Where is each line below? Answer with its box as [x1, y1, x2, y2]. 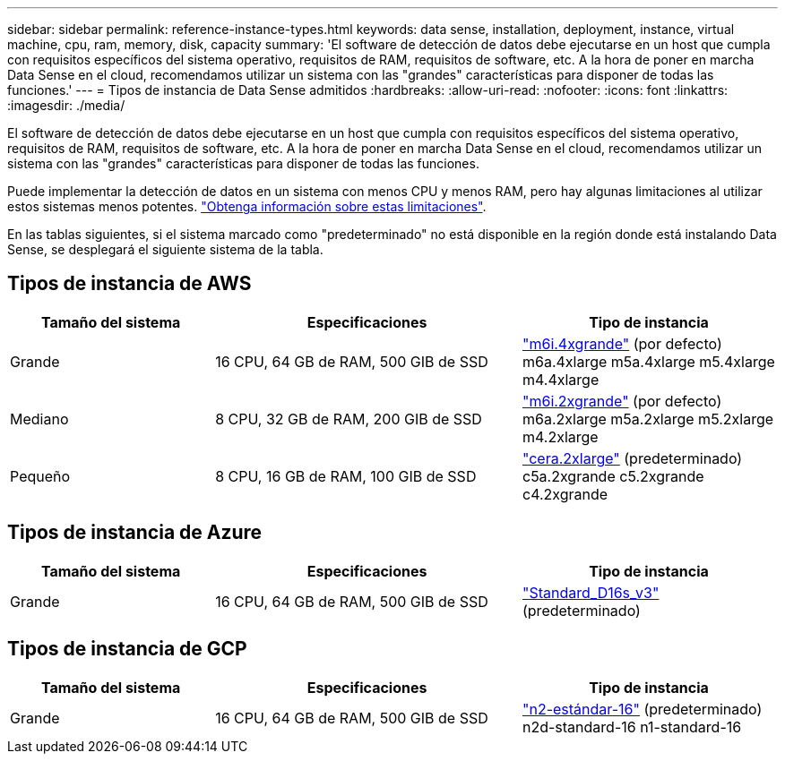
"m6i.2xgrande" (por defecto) [522, 391, 722, 410]
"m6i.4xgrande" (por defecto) [522, 334, 722, 353]
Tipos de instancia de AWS [7, 272, 252, 295]
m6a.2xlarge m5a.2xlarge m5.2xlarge [522, 409, 774, 428]
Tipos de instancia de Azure [7, 521, 263, 544]
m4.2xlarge [522, 427, 599, 446]
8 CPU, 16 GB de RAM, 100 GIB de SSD [215, 466, 477, 485]
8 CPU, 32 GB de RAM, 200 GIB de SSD [215, 409, 482, 428]
